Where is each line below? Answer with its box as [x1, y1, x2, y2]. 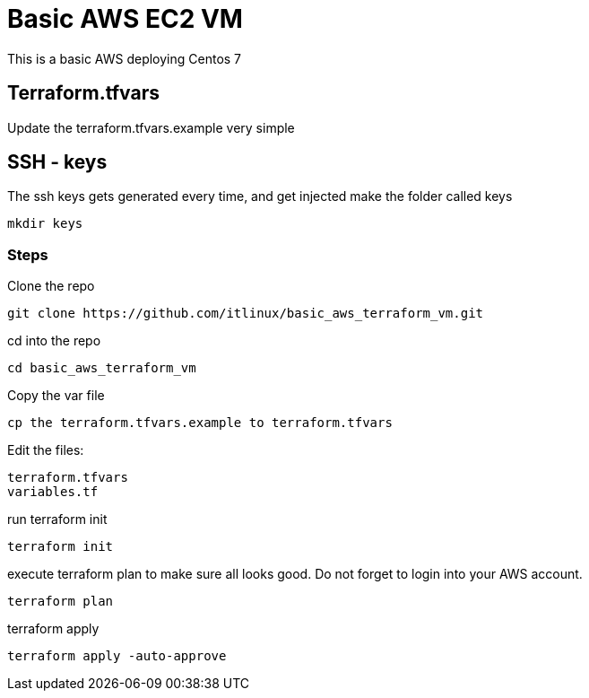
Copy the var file [7, 388, 105, 404]
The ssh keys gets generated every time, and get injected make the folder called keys [7, 188, 513, 205]
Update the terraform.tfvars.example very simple [7, 119, 295, 135]
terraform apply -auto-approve [7, 649, 227, 664]
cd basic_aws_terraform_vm [7, 361, 196, 376]
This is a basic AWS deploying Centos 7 [7, 50, 242, 66]
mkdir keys [7, 216, 83, 231]
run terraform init [7, 511, 108, 528]
